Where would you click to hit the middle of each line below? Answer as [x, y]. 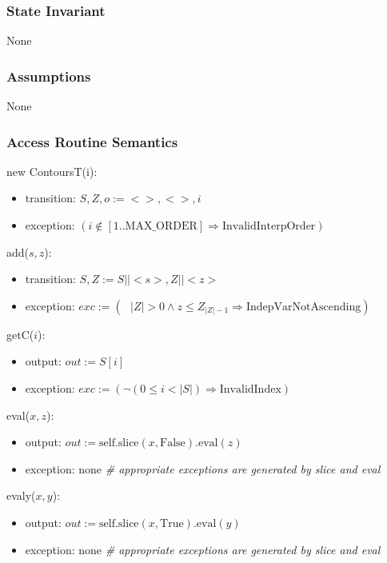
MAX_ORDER [161, 227]
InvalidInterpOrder [269, 227]
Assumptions [49, 76]
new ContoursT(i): [52, 171]
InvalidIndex [250, 389]
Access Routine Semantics [92, 141]
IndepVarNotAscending [303, 307]
